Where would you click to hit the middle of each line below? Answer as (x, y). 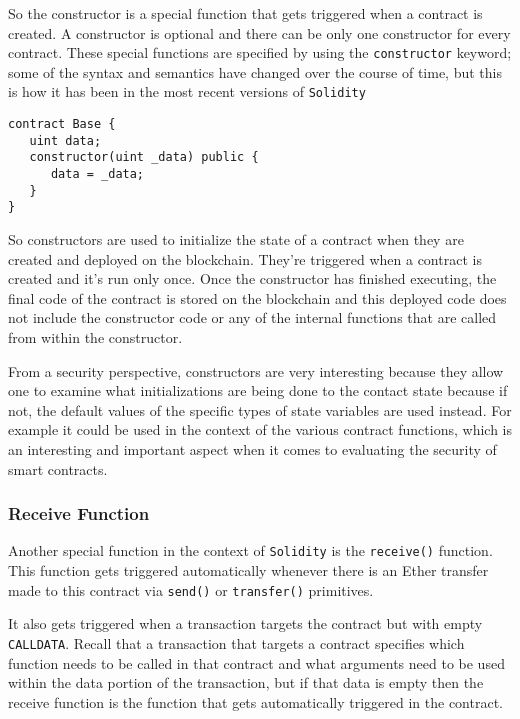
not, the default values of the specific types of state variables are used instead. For (260, 409)
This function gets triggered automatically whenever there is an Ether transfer (248, 570)
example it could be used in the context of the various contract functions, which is (260, 429)
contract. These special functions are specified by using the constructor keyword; (260, 52)
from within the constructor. (95, 337)
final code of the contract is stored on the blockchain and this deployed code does (257, 297)
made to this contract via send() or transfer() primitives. (191, 589)
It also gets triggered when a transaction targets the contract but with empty (245, 623)
